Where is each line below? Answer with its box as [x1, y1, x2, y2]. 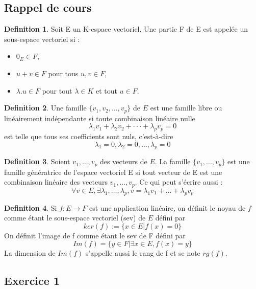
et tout [95, 85, 117, 96]
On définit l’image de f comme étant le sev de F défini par [4, 230, 186, 240]
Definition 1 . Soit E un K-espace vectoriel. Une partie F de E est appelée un [4, 24, 248, 34]
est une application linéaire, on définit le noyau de [89, 202, 246, 213]
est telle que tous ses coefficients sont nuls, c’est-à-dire [4, 131, 173, 142]
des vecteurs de [100, 156, 147, 167]
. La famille [155, 156, 191, 167]
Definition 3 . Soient [4, 156, 70, 167]
